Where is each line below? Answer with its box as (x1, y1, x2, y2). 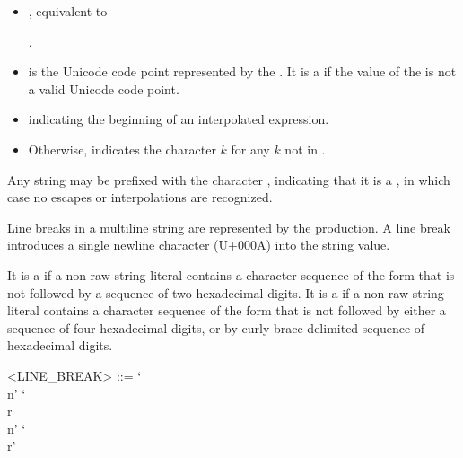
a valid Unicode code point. (28, 79, 179, 98)
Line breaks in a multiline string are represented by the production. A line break (7, 217, 450, 236)
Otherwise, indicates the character (28, 139, 216, 158)
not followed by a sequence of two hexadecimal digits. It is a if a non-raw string (7, 283, 444, 302)
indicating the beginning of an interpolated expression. (28, 110, 329, 128)
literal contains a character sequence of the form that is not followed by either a (7, 301, 446, 320)
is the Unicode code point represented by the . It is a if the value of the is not (28, 62, 457, 81)
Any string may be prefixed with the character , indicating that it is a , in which (7, 170, 450, 189)
